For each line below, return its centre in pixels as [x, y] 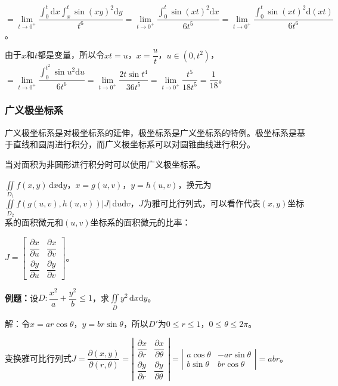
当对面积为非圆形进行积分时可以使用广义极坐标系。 [105, 164]
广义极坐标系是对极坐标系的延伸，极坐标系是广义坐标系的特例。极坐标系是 [151, 132]
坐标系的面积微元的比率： [140, 222]
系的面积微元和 [34, 222]
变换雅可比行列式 [38, 358]
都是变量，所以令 [71, 55]
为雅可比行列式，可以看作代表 [202, 203]
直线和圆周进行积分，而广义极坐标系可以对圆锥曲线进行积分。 [134, 144]
